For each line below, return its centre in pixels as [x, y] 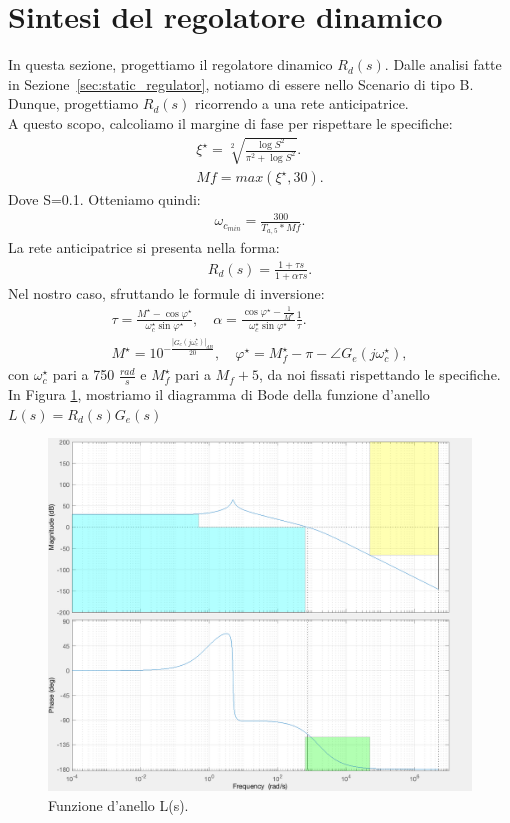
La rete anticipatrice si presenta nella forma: [144, 246]
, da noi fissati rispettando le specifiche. [379, 374]
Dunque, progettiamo [73, 103]
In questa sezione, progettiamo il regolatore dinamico [170, 64]
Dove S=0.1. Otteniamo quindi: [104, 199]
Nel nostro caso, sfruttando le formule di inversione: [166, 292]
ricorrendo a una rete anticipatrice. [302, 103]
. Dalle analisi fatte [443, 64]
